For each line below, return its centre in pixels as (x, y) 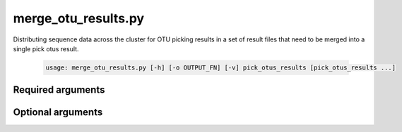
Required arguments (59, 90)
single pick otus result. (46, 48)
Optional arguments (58, 112)
